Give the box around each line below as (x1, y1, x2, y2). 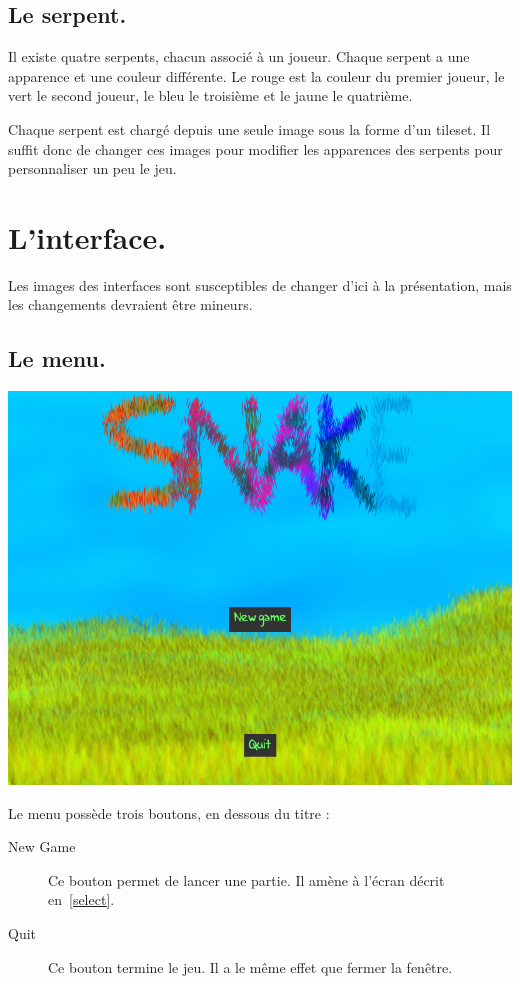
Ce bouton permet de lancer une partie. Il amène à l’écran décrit (48, 869, 445, 890)
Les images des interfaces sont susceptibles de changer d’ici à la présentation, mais (8, 274, 512, 295)
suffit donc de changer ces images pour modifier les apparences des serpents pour (8, 138, 503, 159)
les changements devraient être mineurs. (8, 294, 253, 315)
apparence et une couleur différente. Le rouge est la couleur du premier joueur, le (8, 65, 505, 86)
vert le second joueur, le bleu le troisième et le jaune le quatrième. (8, 85, 413, 106)
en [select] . (48, 889, 115, 910)
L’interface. (8, 216, 167, 257)
